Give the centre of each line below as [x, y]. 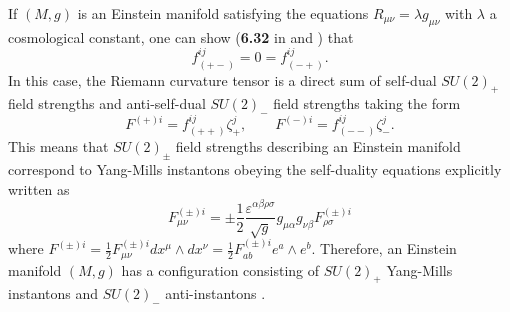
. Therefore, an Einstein [384, 248]
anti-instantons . [215, 293]
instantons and [53, 293]
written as [39, 188]
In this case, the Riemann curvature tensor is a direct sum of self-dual [222, 79]
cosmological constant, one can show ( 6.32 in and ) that [181, 36]
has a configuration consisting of [220, 269]
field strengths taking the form [367, 103]
